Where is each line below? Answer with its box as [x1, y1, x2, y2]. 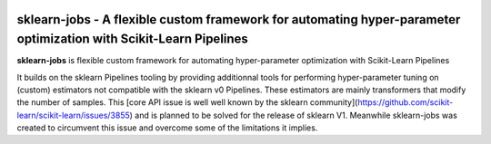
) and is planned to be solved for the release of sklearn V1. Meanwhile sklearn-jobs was [129, 110, 458, 120]
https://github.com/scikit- [357, 97, 454, 108]
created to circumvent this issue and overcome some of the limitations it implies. [16, 122, 318, 133]
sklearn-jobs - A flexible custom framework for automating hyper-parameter [16, 12, 461, 27]
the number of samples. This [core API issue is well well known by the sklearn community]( [16, 97, 358, 108]
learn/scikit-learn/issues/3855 [16, 110, 131, 120]
